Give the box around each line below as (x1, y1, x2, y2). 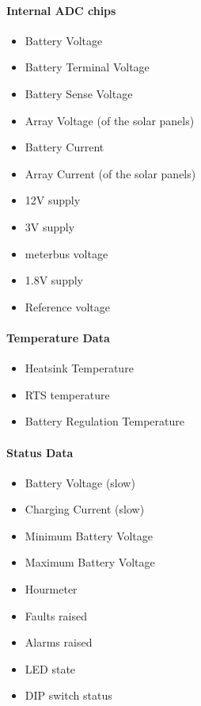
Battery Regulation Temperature (25, 413, 184, 429)
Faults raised (25, 607, 87, 624)
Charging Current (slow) (25, 501, 145, 517)
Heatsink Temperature (25, 360, 134, 376)
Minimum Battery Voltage (25, 527, 154, 544)
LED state (25, 660, 76, 677)
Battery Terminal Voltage (25, 59, 150, 75)
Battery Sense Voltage (25, 85, 133, 101)
